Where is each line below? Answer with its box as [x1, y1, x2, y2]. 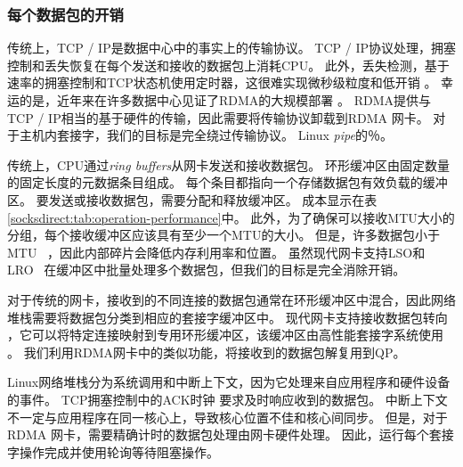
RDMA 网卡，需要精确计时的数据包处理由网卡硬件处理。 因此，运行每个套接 [7, 425, 454, 444]
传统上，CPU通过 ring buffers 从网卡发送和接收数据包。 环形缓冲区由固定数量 [7, 155, 450, 174]
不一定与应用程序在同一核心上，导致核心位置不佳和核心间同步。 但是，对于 [7, 407, 448, 426]
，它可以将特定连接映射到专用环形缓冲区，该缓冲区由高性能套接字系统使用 [7, 325, 443, 344]
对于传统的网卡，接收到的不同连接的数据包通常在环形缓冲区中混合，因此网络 [7, 290, 456, 308]
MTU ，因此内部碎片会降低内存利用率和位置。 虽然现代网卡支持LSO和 [7, 242, 426, 261]
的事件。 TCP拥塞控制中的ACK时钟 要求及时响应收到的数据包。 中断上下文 [7, 389, 448, 408]
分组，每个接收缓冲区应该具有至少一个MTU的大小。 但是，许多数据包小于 [7, 225, 441, 244]
